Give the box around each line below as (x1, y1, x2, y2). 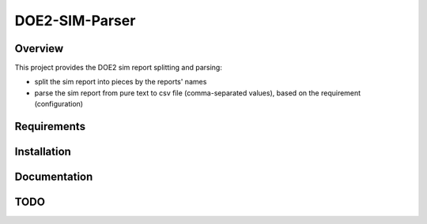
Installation (14, 145, 71, 159)
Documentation (14, 170, 93, 184)
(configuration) (34, 99, 83, 109)
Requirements (14, 120, 86, 133)
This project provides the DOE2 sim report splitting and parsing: (14, 63, 223, 73)
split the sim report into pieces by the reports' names (34, 77, 207, 87)
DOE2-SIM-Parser (14, 12, 136, 29)
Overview (14, 42, 64, 55)
